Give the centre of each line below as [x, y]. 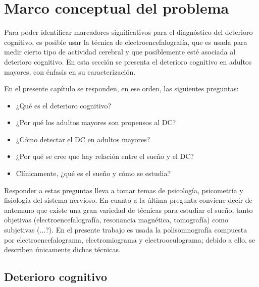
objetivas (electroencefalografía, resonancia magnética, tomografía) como [116, 220]
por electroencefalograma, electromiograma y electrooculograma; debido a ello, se [130, 239]
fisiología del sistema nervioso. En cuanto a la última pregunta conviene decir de [128, 200]
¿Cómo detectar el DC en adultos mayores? [83, 139]
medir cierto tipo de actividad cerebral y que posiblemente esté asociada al [120, 52]
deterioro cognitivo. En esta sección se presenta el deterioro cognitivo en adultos [128, 61]
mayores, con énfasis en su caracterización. [70, 71]
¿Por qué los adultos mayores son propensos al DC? [96, 122]
